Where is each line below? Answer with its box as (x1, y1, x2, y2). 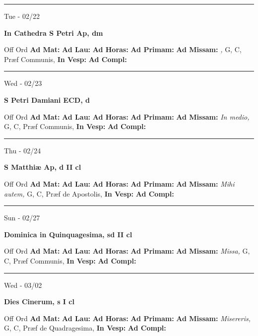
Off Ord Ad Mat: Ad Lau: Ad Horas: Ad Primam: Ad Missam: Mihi (4, 178, 235, 189)
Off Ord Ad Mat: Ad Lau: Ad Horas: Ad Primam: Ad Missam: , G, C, (4, 44, 242, 55)
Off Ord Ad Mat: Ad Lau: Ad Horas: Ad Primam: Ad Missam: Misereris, (4, 313, 251, 323)
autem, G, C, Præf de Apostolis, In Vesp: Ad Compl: (4, 188, 174, 199)
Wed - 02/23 (4, 78, 42, 88)
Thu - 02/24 (4, 145, 41, 155)
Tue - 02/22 (4, 11, 40, 21)
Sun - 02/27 (4, 212, 40, 223)
